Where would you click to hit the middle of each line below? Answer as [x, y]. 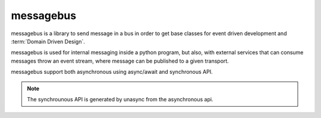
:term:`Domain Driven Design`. [48, 41]
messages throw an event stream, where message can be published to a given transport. [120, 61]
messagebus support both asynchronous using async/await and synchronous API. [112, 72]
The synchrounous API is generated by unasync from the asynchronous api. [120, 99]
